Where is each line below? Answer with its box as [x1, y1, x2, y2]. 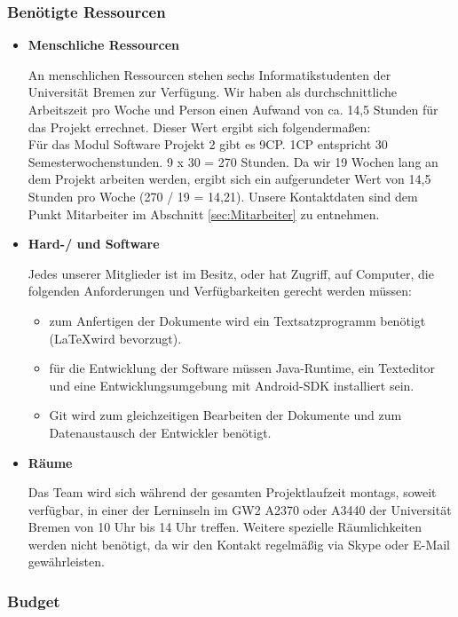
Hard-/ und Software [28, 234, 160, 253]
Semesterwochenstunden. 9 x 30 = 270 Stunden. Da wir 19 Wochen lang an [28, 152, 438, 170]
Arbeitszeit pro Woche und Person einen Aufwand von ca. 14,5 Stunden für [28, 100, 438, 118]
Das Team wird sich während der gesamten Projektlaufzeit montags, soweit [28, 483, 437, 502]
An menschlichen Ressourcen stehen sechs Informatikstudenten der [28, 65, 391, 83]
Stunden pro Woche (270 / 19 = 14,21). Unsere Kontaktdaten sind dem [28, 186, 418, 205]
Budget [7, 589, 60, 612]
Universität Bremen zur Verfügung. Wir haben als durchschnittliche [28, 83, 398, 101]
